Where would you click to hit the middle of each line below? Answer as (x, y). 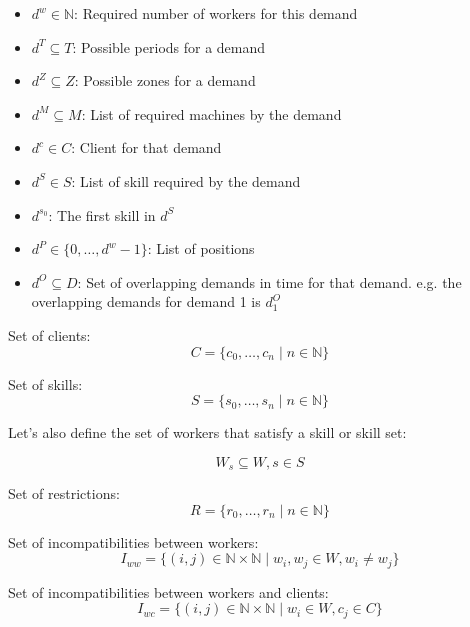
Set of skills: (45, 383)
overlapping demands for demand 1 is (146, 301)
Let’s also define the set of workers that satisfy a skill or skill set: (207, 432)
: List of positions (201, 248)
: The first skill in (102, 214)
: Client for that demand (146, 147)
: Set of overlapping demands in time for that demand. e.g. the (269, 281)
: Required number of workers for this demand (216, 13)
